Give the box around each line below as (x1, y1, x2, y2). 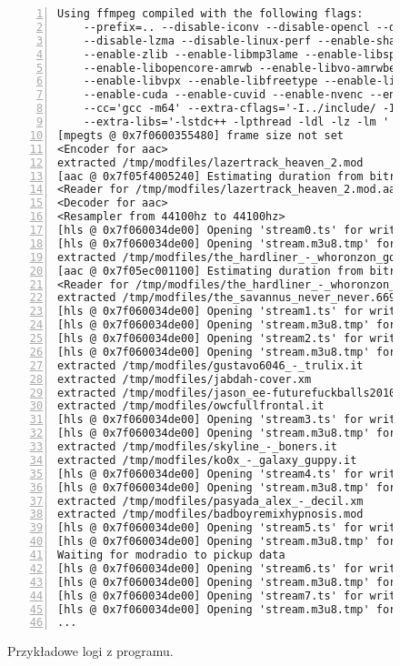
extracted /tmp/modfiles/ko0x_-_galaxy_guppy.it (57, 453, 357, 467)
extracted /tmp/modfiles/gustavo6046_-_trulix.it (57, 358, 364, 372)
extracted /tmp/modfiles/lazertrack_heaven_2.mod (57, 156, 364, 169)
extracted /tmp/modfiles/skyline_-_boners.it (57, 440, 337, 453)
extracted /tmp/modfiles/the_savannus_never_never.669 (57, 291, 396, 305)
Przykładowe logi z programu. (7, 641, 174, 661)
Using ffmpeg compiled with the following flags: (57, 7, 364, 20)
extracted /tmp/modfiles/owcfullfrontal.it (57, 399, 325, 413)
